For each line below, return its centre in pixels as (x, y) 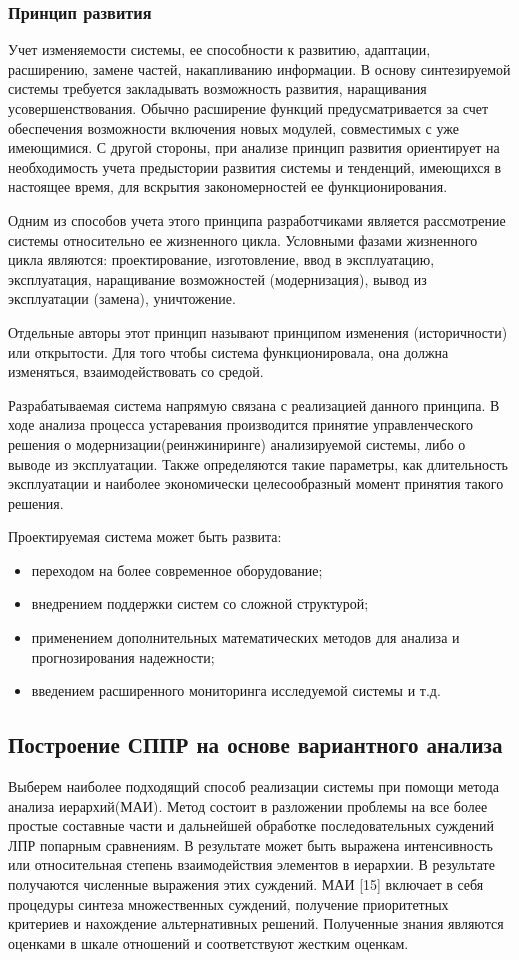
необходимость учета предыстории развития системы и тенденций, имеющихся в (255, 166)
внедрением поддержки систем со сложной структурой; (200, 603)
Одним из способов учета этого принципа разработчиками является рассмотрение (257, 219)
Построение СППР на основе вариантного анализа (255, 744)
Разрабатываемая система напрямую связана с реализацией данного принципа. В (254, 404)
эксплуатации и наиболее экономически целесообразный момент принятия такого (256, 483)
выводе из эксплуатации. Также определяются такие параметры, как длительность (258, 463)
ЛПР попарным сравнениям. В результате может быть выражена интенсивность (250, 844)
